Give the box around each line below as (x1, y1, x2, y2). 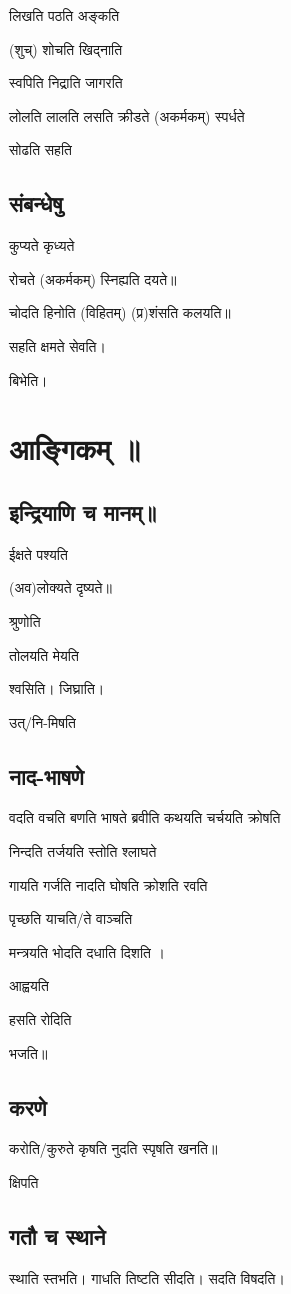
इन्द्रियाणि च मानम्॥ (9, 496, 157, 527)
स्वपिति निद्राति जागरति (9, 72, 123, 93)
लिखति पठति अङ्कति (9, 5, 120, 25)
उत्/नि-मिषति (9, 711, 77, 732)
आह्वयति (9, 975, 49, 996)
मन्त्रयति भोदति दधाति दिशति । (9, 941, 166, 962)
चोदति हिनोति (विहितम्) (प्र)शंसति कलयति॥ (9, 302, 231, 323)
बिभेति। (9, 369, 48, 390)
